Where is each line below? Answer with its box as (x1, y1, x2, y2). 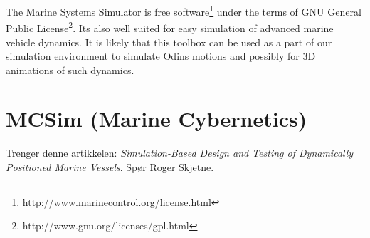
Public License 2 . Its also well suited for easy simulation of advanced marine (6, 19, 334, 35)
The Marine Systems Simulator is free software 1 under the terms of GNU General (6, 2, 361, 19)
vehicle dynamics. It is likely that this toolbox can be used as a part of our (6, 34, 332, 49)
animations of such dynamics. (6, 62, 134, 77)
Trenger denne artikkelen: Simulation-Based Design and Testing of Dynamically (6, 145, 354, 160)
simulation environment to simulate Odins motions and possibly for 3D (6, 48, 316, 63)
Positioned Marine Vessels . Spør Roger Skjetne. (6, 160, 214, 174)
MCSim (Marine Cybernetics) (6, 104, 307, 133)
